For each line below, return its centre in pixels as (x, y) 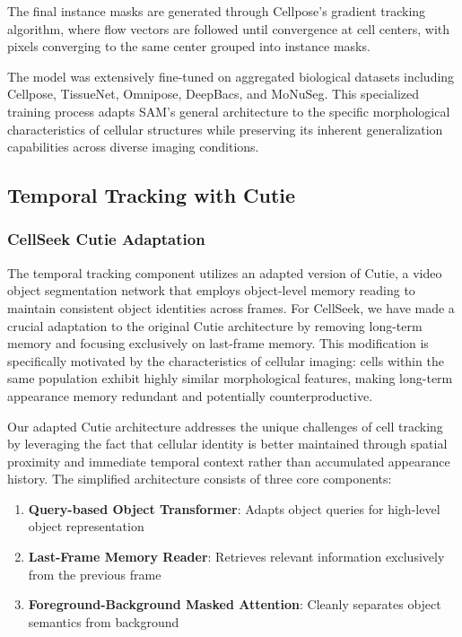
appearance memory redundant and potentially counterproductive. (190, 395)
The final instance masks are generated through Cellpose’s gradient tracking (217, 11)
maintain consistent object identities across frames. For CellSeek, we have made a (231, 307)
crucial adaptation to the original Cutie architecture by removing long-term (215, 325)
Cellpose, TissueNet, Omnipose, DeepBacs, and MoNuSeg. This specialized (214, 94)
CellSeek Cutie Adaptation (106, 239)
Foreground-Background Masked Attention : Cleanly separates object (235, 604)
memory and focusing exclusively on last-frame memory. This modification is (218, 343)
